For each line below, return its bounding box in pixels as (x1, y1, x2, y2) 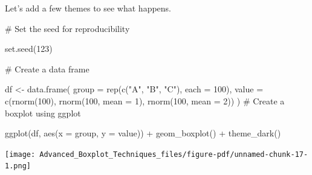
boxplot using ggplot (5, 106, 81, 119)
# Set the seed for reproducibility (5, 22, 130, 34)
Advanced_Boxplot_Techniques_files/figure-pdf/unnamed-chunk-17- (39, 150, 308, 159)
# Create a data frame (5, 62, 89, 75)
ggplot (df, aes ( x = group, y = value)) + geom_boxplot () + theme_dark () (5, 127, 281, 139)
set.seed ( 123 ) (5, 42, 53, 55)
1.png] (5, 162, 31, 171)
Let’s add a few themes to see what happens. (5, 2, 172, 14)
